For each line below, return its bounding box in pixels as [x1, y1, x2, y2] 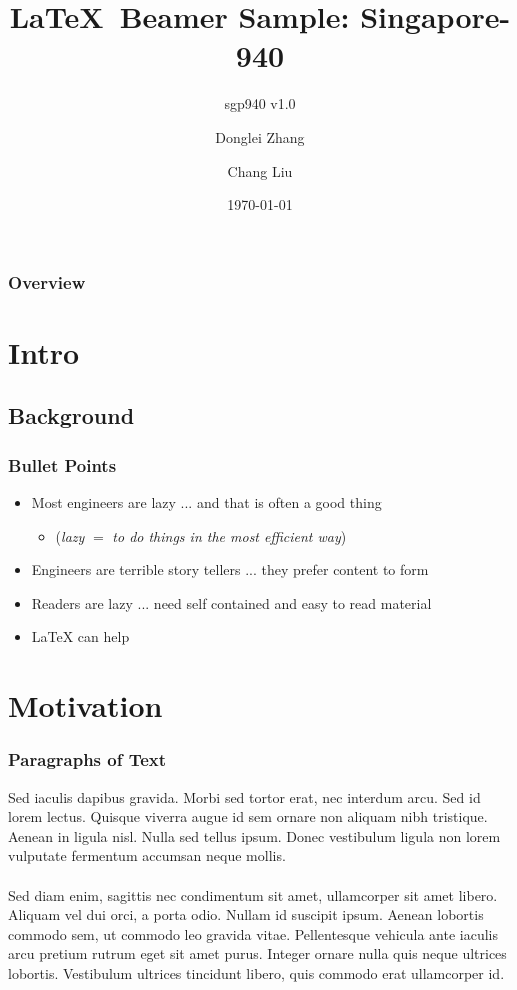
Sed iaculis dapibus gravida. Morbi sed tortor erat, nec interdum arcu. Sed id [8, 786, 481, 807]
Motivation [8, 685, 163, 726]
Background [8, 400, 135, 431]
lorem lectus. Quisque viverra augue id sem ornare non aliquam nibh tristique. [8, 806, 488, 827]
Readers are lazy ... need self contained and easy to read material [31, 592, 432, 613]
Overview [8, 269, 86, 294]
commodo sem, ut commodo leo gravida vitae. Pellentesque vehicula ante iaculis [8, 923, 499, 944]
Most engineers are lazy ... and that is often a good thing [31, 491, 382, 512]
